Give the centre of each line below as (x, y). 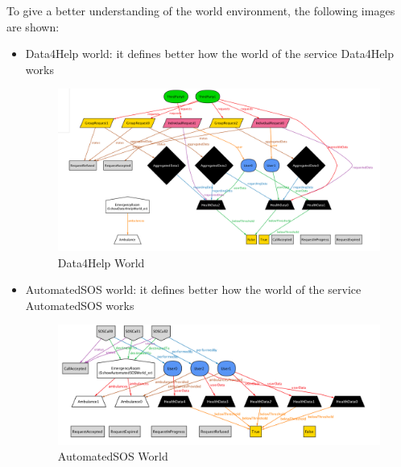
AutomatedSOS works (80, 305)
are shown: (33, 26)
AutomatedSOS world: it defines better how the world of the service (193, 289)
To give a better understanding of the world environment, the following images (201, 10)
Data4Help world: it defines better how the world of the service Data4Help (210, 54)
